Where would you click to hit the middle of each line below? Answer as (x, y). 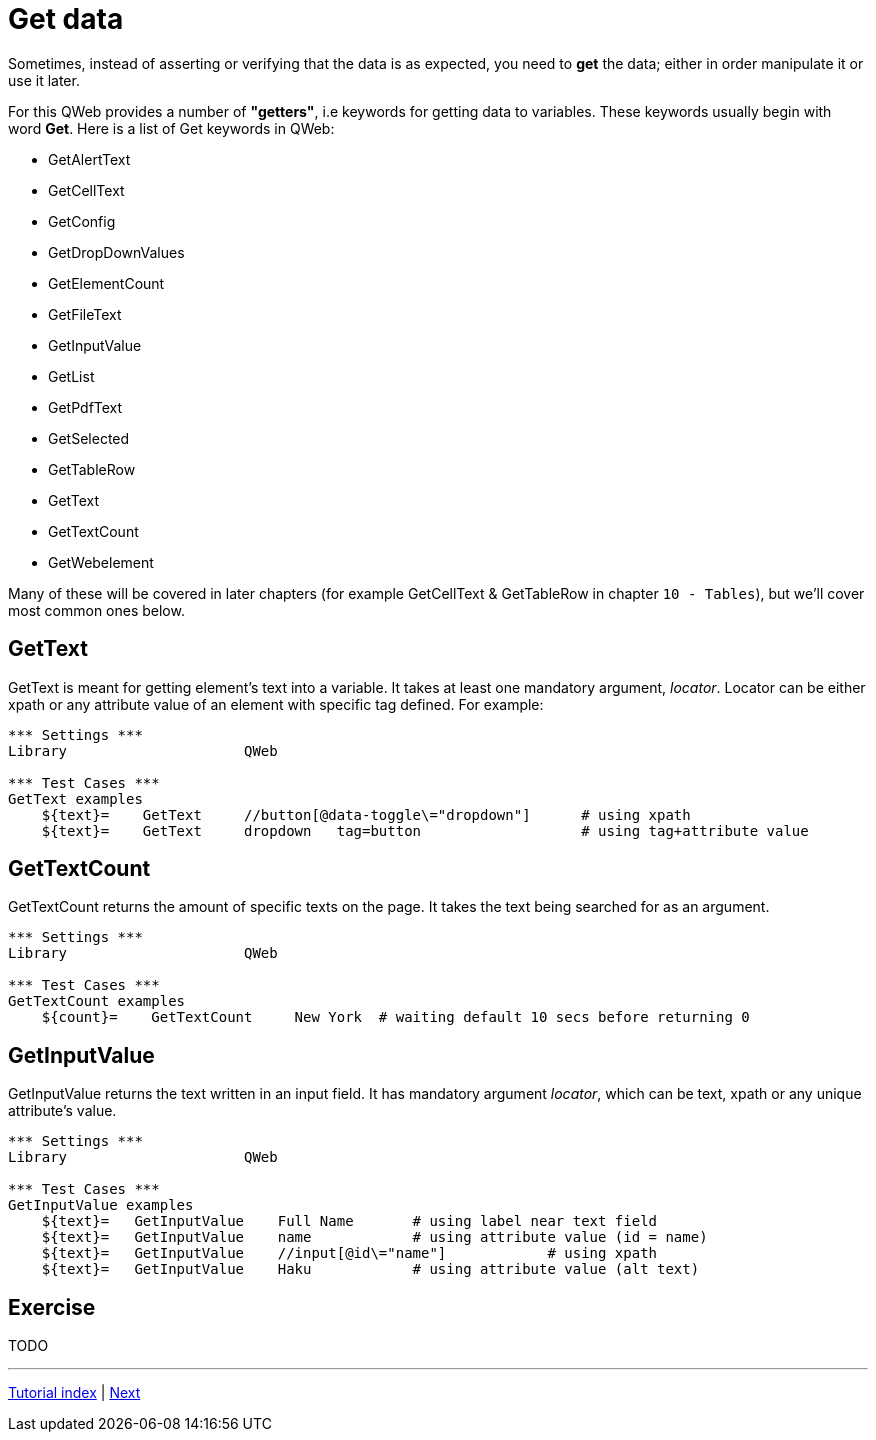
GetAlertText (89, 159)
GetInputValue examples (101, 1205)
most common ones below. (96, 610)
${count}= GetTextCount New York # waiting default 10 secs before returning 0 (395, 1017)
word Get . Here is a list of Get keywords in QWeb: (171, 128)
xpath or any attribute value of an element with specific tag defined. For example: (276, 704)
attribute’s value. (62, 1111)
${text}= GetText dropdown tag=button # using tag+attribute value (425, 830)
